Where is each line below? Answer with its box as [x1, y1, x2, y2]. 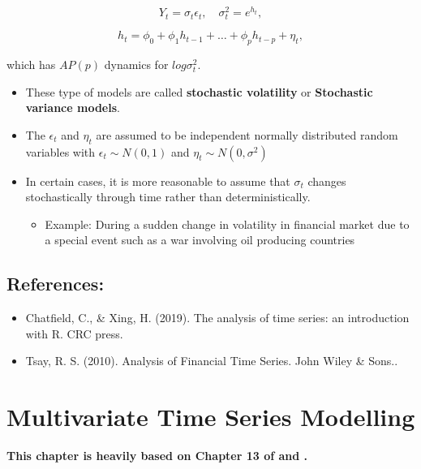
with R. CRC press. [25, 325, 123, 342]
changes [307, 172, 346, 189]
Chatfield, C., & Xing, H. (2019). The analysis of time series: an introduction [25, 309, 410, 326]
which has [6, 56, 56, 73]
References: [6, 271, 105, 296]
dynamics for [104, 56, 169, 73]
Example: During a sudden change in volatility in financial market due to [45, 215, 410, 232]
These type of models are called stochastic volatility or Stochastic [25, 83, 373, 100]
